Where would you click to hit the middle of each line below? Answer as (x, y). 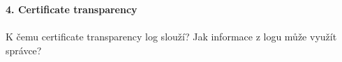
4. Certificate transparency (72, 9)
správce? (24, 50)
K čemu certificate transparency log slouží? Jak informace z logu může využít (171, 37)
